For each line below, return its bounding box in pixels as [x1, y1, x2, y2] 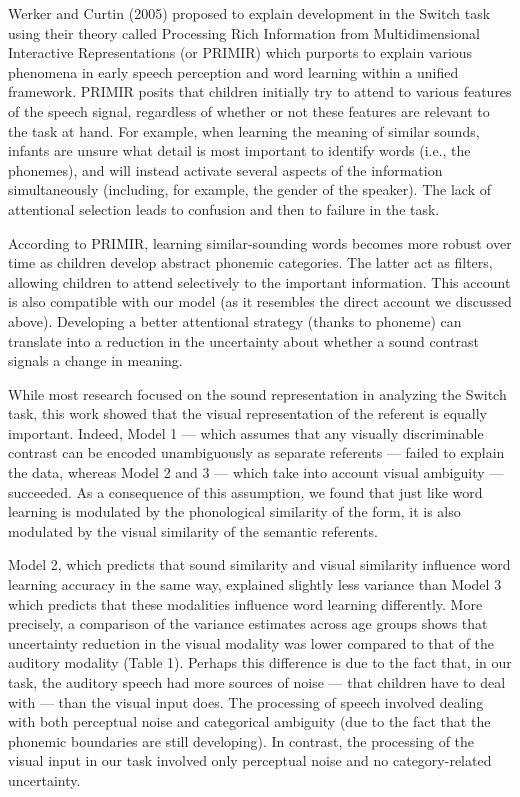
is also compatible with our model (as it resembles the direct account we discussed [8, 291, 512, 312]
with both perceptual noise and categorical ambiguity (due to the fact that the [8, 711, 491, 732]
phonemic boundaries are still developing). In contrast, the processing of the [8, 730, 475, 751]
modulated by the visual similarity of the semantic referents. [8, 520, 378, 541]
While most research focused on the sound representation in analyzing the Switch [8, 383, 507, 404]
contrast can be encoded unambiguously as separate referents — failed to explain [8, 442, 505, 463]
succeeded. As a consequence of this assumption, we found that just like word [8, 481, 483, 502]
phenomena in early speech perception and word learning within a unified [8, 61, 459, 82]
